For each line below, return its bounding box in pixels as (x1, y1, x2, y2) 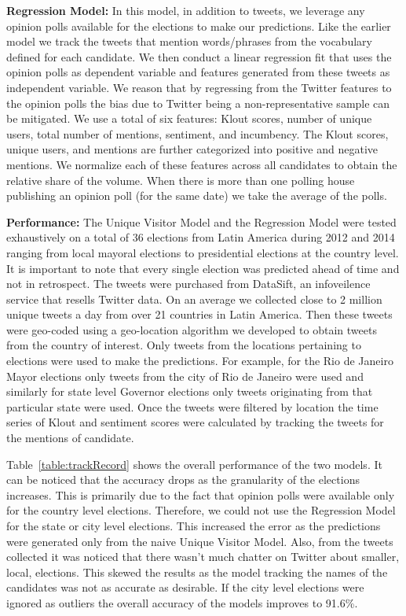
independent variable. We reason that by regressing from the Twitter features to (6, 79, 392, 95)
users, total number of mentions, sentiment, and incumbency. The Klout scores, (6, 125, 389, 142)
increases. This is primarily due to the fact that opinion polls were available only (6, 486, 395, 503)
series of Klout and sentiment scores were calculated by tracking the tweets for (6, 414, 384, 430)
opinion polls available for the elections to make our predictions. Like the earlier (6, 17, 391, 34)
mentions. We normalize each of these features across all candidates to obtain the (6, 156, 397, 172)
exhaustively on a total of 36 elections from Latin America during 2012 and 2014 (6, 229, 395, 245)
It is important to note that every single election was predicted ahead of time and (6, 260, 400, 276)
